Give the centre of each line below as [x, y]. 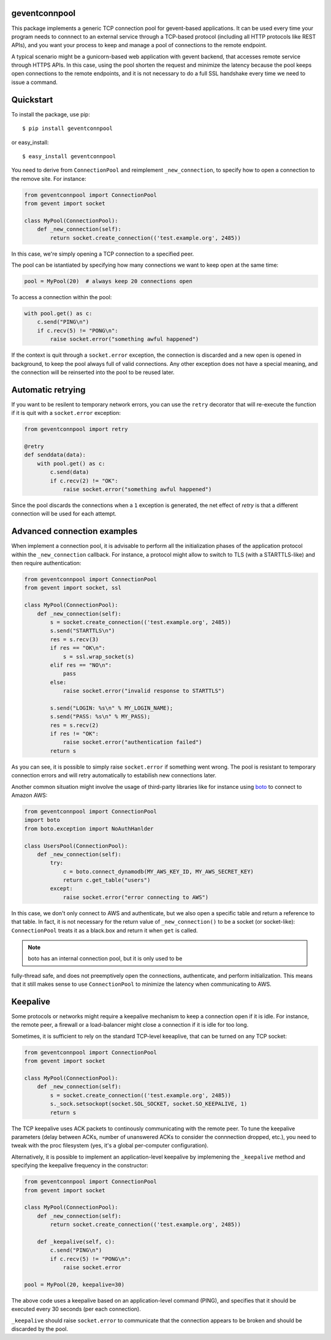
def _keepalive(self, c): [76, 1242]
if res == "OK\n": [78, 648]
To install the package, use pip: [51, 114]
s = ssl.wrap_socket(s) [99, 657]
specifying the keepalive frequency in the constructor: [80, 1165]
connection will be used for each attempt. [64, 514]
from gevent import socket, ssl [73, 588]
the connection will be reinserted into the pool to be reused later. [93, 372]
